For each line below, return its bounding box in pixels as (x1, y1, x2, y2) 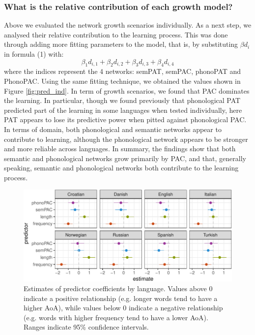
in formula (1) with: (4, 49, 64, 59)
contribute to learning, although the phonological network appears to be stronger (4, 134, 248, 144)
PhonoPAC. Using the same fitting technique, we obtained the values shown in (4, 75, 241, 86)
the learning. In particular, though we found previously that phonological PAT (4, 95, 241, 105)
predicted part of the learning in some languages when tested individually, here (4, 104, 242, 115)
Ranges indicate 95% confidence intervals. (24, 322, 149, 332)
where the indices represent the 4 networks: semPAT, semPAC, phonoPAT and (4, 66, 241, 76)
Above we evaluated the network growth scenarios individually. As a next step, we (4, 20, 252, 30)
